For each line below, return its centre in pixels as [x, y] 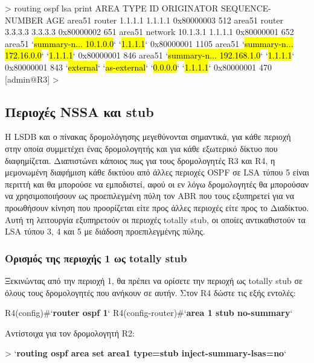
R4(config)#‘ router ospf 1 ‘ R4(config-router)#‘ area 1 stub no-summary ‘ [149, 313]
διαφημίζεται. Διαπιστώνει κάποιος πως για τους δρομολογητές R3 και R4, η [140, 160]
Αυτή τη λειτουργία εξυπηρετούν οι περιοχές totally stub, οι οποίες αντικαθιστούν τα [155, 219]
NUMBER [24, 20]
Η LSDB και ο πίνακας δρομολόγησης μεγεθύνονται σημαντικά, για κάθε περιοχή [148, 137]
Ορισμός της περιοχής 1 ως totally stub [96, 258]
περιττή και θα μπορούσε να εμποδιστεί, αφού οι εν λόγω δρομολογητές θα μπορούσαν [157, 184]
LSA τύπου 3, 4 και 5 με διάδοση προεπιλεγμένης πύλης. [105, 231]
